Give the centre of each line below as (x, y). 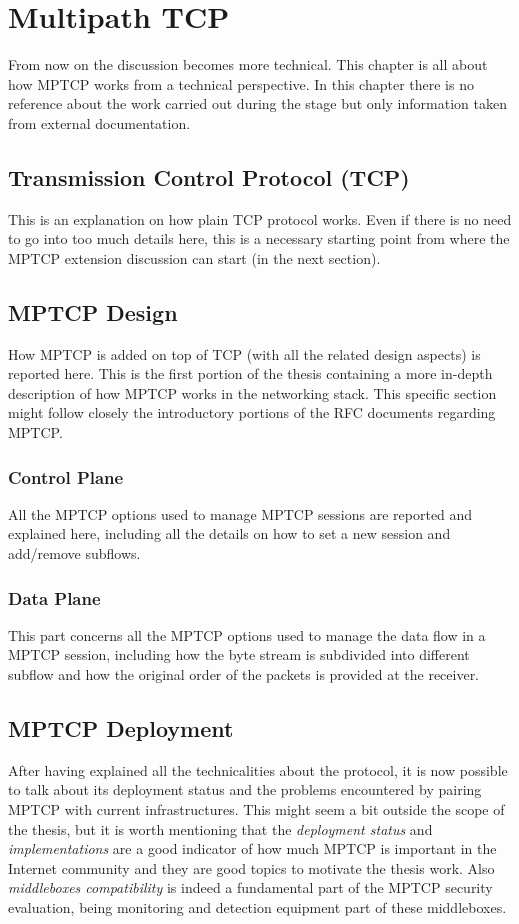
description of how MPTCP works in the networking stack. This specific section (252, 392)
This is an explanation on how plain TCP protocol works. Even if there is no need (260, 218)
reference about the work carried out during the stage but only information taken (257, 103)
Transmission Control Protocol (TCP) (209, 176)
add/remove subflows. (74, 553)
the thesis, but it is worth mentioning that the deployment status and (220, 828)
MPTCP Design (93, 311)
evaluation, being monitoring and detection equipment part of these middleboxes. (257, 907)
